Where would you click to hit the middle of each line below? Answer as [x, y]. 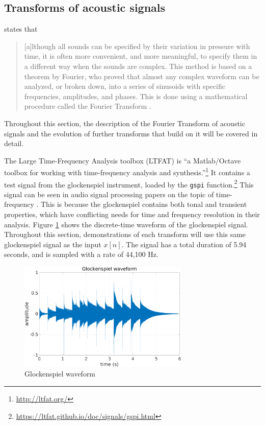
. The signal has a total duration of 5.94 [184, 244]
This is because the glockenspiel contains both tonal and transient [144, 204]
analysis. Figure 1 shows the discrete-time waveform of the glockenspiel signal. [126, 224]
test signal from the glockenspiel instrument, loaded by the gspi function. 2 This [129, 183]
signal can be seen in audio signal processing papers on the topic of [109, 194]
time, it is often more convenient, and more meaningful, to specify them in [141, 56]
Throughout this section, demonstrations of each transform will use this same [125, 234]
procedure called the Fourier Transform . [88, 106]
